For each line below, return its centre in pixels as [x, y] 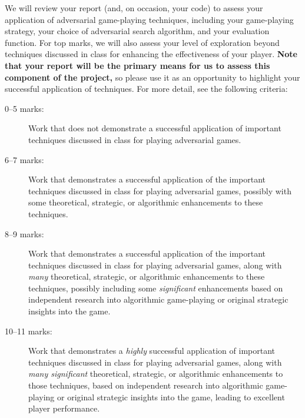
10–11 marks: [29, 331]
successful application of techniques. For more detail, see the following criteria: [146, 89]
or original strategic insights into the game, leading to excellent [171, 397]
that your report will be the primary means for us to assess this [137, 65]
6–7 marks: [24, 159]
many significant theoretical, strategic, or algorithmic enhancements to [156, 374]
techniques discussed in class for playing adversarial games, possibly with [160, 190]
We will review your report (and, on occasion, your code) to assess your [134, 8]
